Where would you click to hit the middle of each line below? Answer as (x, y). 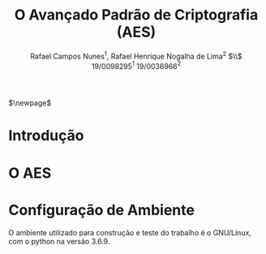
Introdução (46, 136)
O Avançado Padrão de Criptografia (136, 15)
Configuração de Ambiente (101, 210)
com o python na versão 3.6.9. (59, 241)
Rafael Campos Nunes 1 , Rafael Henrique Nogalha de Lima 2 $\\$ (136, 55)
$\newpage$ (30, 103)
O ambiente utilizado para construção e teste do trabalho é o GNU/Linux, (130, 232)
